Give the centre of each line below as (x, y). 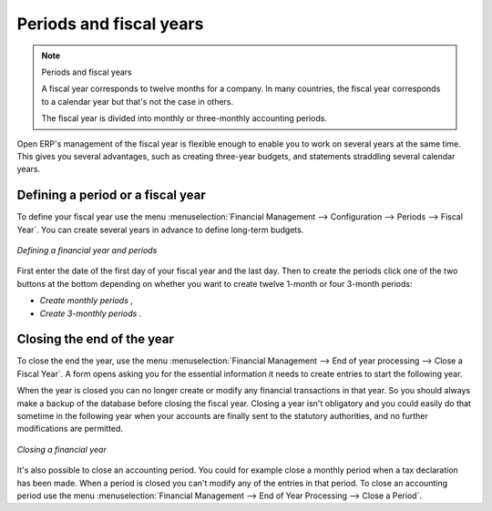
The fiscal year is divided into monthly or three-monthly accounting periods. (184, 118)
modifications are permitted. (70, 429)
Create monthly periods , (87, 301)
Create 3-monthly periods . (91, 313)
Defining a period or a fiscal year (112, 195)
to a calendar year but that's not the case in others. (138, 101)
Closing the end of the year (96, 339)
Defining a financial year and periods (87, 250)
